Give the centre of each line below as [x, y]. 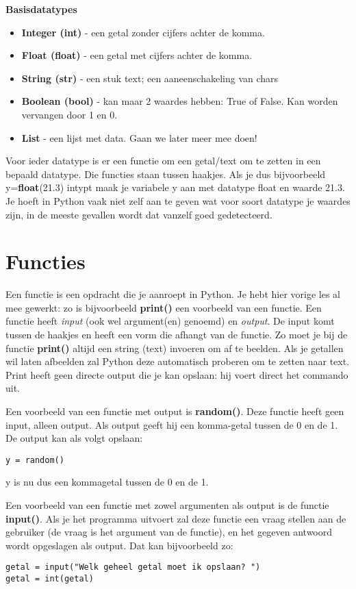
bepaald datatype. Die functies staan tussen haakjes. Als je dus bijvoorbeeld [166, 174]
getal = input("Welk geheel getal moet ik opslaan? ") [133, 567]
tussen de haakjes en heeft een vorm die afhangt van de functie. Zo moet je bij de [177, 335]
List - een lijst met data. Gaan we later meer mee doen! [139, 137]
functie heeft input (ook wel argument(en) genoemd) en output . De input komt [170, 321]
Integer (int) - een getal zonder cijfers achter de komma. [143, 32]
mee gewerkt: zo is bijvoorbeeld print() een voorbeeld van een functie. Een [164, 307]
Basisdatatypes [41, 9]
